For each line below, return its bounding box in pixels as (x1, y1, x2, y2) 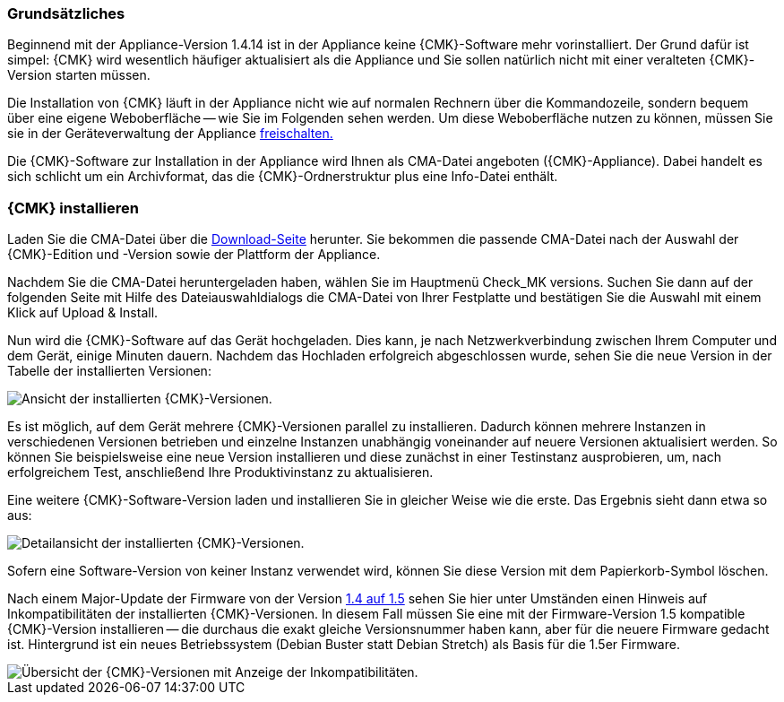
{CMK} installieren (7, 198, 139, 217)
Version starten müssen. (7, 67, 151, 83)
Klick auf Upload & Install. (7, 305, 159, 321)
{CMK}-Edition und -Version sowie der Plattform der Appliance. (7, 247, 381, 263)
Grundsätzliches (7, 4, 125, 22)
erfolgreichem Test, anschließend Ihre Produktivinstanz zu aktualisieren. (7, 464, 434, 481)
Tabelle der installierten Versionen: (7, 363, 211, 379)
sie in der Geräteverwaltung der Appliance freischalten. (7, 126, 333, 142)
